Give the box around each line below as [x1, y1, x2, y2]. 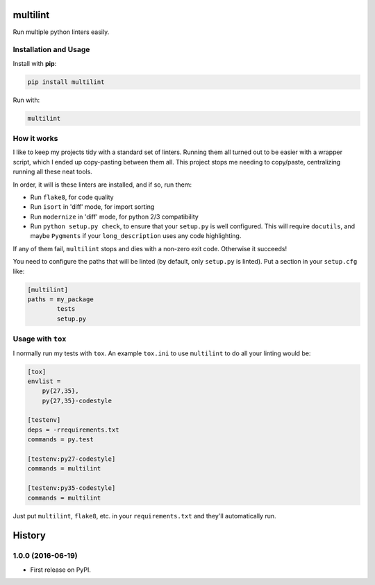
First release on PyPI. [30, 566, 92, 574]
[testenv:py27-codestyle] [27, 455, 116, 463]
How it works [12, 133, 58, 143]
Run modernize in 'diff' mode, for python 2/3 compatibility [30, 212, 199, 221]
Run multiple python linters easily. [12, 28, 110, 36]
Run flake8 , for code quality [30, 193, 114, 201]
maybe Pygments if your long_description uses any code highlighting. [30, 232, 242, 240]
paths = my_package [27, 296, 94, 303]
